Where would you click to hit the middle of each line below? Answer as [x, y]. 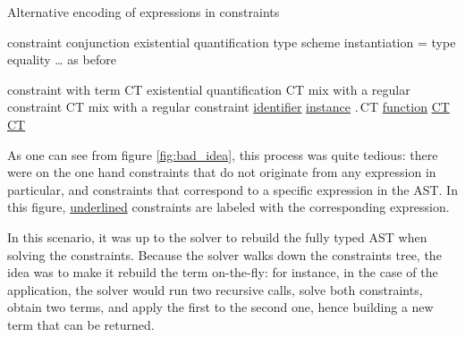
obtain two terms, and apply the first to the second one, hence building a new [220, 307]
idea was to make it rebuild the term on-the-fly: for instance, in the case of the [223, 272]
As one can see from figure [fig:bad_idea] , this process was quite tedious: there [223, 154]
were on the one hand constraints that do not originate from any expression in [222, 172]
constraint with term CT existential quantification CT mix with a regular [209, 89]
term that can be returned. [81, 324]
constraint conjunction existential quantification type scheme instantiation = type [232, 42]
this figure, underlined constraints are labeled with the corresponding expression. [228, 207]
